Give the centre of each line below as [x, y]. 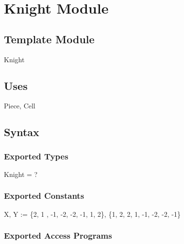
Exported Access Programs [58, 235]
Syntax [22, 132]
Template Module [49, 39]
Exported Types [36, 156]
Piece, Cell [20, 106]
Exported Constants [44, 196]
